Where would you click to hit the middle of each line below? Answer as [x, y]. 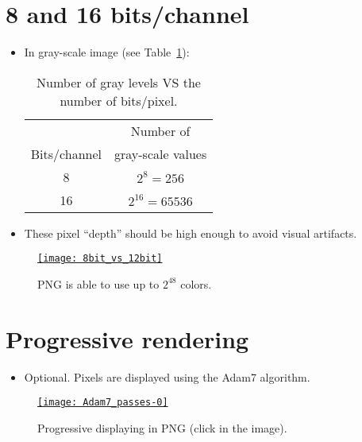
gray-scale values [161, 153]
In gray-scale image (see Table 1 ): [107, 52]
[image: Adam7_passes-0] [103, 403]
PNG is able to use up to [98, 283]
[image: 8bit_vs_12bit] [100, 259]
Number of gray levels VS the [119, 82]
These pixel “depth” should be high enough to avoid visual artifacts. [191, 233]
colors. [196, 283]
